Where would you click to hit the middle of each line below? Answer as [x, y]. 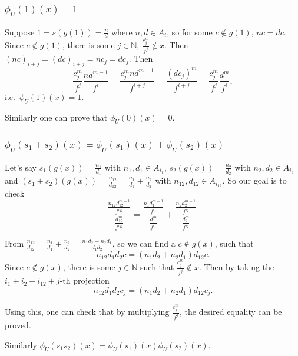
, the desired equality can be [231, 312]
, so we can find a [144, 243]
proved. [18, 325]
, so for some [190, 31]
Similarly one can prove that [56, 117]
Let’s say [21, 167]
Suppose [20, 31]
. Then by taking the [237, 267]
